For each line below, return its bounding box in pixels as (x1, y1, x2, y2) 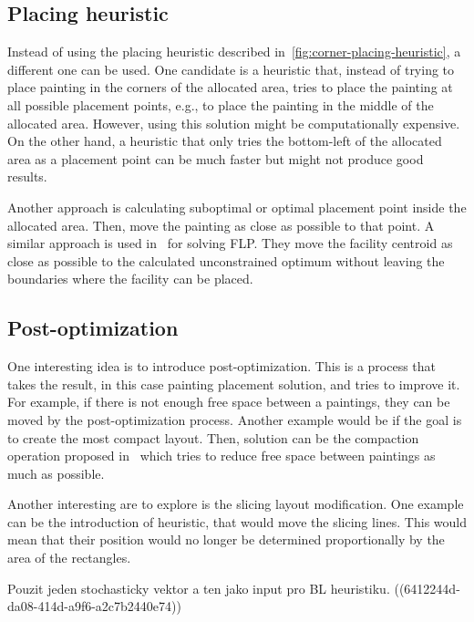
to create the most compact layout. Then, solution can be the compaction (7, 428, 419, 447)
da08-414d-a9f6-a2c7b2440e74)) (7, 596, 181, 616)
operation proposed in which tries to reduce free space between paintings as (7, 446, 436, 465)
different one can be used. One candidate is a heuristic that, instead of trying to (7, 59, 455, 78)
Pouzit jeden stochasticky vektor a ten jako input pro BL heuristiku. (7, 578, 390, 597)
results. (7, 167, 47, 186)
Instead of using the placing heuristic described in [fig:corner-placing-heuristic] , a (7, 42, 461, 61)
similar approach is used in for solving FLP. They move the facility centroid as (7, 233, 453, 253)
